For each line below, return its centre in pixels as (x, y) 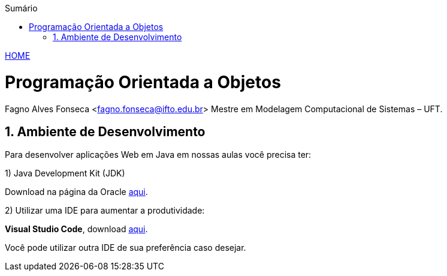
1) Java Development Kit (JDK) (65, 173)
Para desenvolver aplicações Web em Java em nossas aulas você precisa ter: (158, 155)
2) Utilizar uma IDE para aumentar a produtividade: (105, 211)
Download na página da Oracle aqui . (76, 192)
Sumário (21, 8)
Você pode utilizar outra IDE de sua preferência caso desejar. (126, 248)
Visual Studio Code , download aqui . (76, 229)
